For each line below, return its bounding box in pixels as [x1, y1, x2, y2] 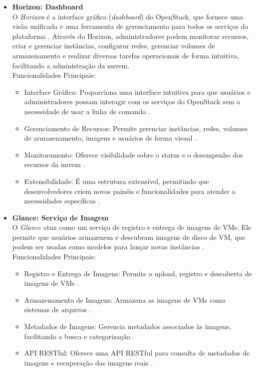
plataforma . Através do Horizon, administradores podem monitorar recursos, [12, 30, 249, 41]
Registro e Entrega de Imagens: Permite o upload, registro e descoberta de [24, 268, 252, 278]
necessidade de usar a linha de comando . [24, 106, 150, 116]
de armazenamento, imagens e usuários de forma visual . [24, 133, 197, 143]
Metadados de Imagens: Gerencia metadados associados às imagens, [24, 321, 232, 332]
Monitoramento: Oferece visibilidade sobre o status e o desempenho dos [24, 149, 243, 160]
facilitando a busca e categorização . [24, 331, 135, 341]
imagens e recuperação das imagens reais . [24, 357, 153, 368]
